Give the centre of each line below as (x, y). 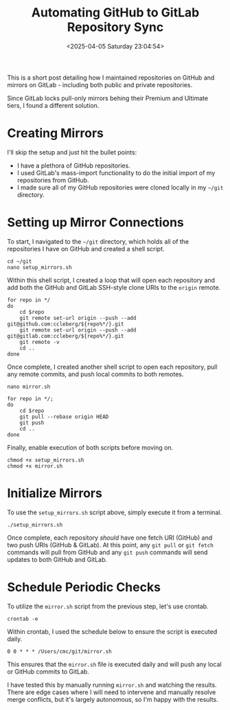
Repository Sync (115, 27)
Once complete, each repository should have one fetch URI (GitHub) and (110, 538)
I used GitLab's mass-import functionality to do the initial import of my (116, 172)
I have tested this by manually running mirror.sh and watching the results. (112, 685)
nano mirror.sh (29, 387)
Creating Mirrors (56, 134)
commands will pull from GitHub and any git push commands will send (107, 552)
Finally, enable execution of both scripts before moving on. (90, 447)
